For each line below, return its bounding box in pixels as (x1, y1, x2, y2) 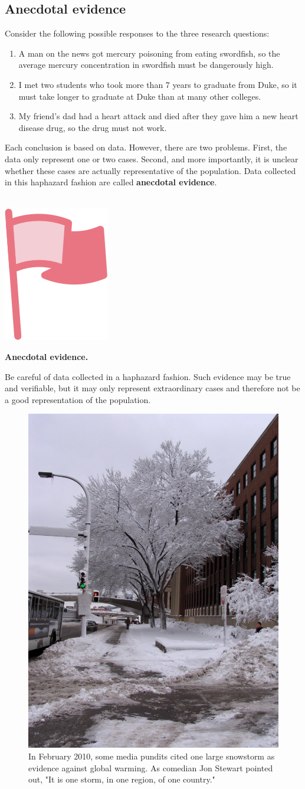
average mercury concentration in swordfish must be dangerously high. (18, 58, 274, 71)
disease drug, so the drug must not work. (18, 121, 167, 133)
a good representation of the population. (5, 393, 151, 405)
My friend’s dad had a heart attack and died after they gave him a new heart (18, 110, 299, 122)
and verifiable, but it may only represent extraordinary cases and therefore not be (5, 382, 300, 394)
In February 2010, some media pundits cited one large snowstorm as (28, 749, 275, 762)
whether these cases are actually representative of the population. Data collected (5, 164, 296, 176)
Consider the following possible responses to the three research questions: (5, 27, 270, 40)
